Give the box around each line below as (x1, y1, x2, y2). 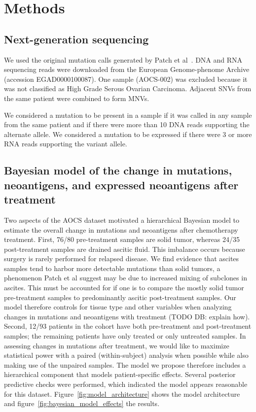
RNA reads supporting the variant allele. (4, 138, 127, 149)
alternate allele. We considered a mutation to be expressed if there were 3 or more (4, 129, 252, 139)
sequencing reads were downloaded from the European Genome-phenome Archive (4, 64, 250, 74)
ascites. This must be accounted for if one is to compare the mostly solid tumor (4, 282, 244, 293)
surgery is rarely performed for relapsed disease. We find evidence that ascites (4, 253, 239, 264)
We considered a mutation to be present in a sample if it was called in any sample (4, 109, 252, 120)
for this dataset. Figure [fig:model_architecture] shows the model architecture (4, 388, 240, 399)
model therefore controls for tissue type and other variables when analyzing (4, 302, 232, 312)
